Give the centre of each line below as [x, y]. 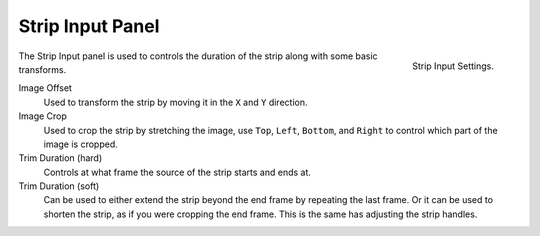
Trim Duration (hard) [60, 158]
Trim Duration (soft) [59, 186]
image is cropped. [81, 144]
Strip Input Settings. [452, 66]
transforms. [42, 69]
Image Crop [42, 116]
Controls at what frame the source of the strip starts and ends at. [177, 172]
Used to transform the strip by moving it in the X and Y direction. [175, 102]
